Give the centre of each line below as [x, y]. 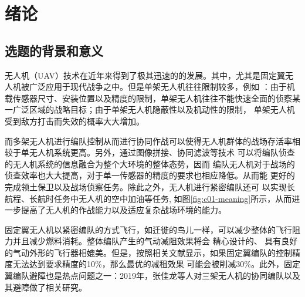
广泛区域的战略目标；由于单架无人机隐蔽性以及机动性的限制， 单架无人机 [154, 109]
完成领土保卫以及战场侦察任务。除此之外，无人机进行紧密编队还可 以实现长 [150, 186]
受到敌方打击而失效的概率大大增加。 [74, 121]
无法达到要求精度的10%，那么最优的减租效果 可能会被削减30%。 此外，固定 [156, 264]
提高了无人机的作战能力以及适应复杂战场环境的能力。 [123, 210]
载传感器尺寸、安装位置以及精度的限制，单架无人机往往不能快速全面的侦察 [148, 98]
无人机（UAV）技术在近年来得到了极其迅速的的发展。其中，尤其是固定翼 [145, 75]
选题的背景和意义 [54, 50]
